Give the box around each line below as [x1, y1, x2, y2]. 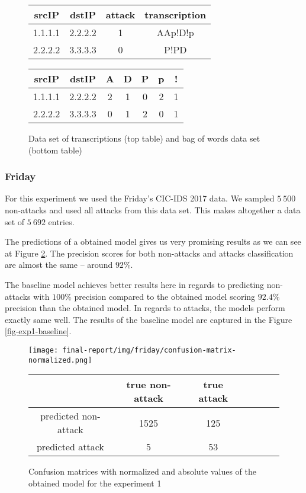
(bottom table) [28, 143, 82, 156]
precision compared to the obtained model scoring [74, 290, 256, 302]
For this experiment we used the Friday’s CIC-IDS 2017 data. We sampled [5, 192, 275, 204]
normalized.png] [28, 356, 92, 364]
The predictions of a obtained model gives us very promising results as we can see [5, 235, 301, 248]
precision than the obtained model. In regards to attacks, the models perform [5, 302, 285, 314]
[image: [28, 345, 59, 354]
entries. [48, 215, 75, 228]
